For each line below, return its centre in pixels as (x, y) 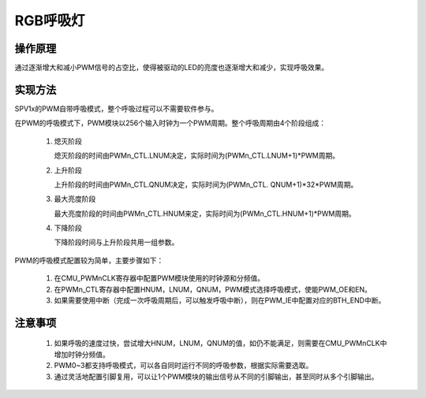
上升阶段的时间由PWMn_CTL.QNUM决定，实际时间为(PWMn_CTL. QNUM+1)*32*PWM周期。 (206, 184)
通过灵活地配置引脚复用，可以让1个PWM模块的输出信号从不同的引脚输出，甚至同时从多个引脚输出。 (216, 376)
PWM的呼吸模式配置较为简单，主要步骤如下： (89, 260)
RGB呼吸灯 (50, 20)
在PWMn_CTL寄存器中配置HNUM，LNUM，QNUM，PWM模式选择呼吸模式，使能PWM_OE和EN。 (213, 289)
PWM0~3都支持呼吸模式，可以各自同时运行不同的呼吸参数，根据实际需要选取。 (183, 366)
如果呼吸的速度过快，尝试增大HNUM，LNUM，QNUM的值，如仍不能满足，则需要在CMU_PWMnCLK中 (220, 344)
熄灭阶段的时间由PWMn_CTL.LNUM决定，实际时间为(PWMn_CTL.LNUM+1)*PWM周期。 (197, 156)
